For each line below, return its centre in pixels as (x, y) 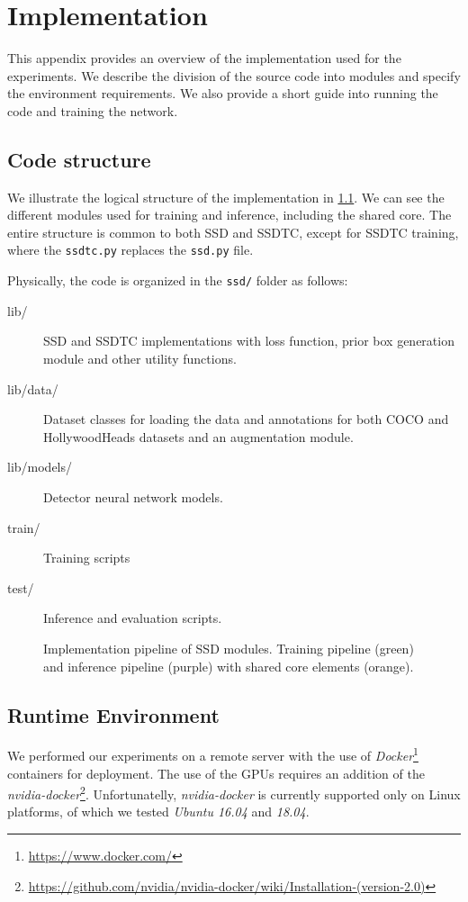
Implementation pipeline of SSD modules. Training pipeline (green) (229, 648)
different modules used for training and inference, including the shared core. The (229, 215)
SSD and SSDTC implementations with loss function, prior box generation (249, 341)
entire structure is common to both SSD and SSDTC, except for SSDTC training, (233, 232)
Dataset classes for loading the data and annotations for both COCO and (246, 419)
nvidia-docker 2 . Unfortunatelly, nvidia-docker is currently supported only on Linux (234, 793)
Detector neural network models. (133, 496)
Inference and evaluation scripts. (133, 618)
